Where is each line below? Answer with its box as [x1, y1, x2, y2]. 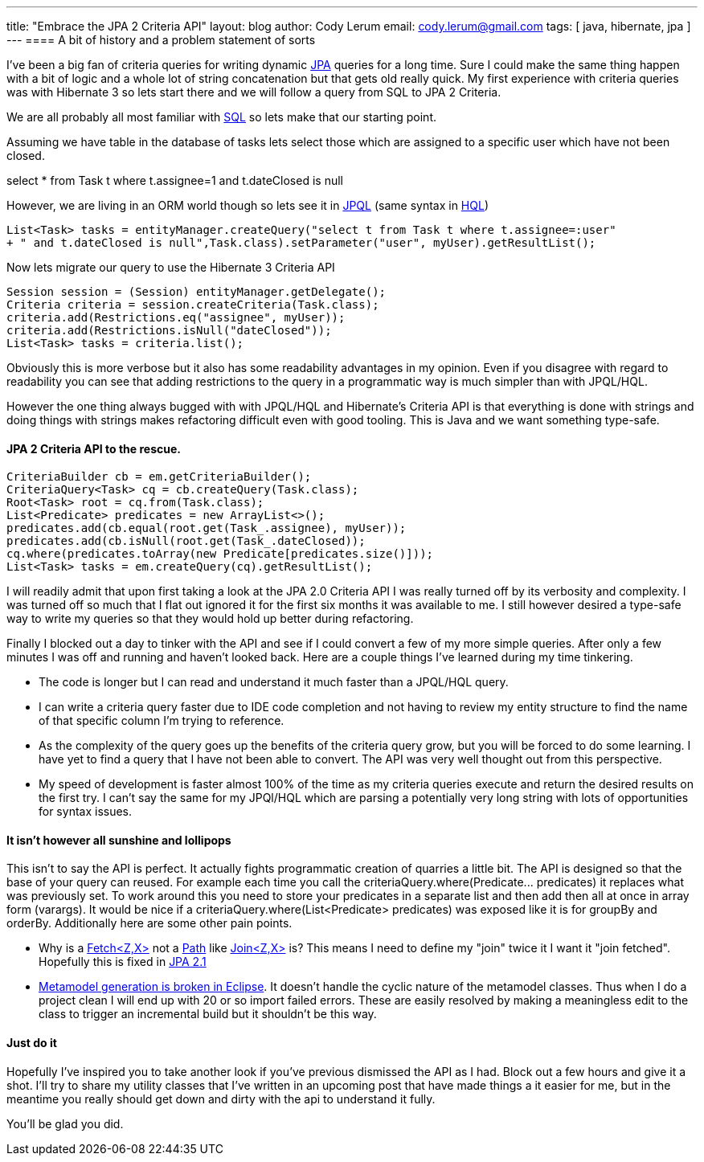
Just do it [6, 1036, 57, 1050]
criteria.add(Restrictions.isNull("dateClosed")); [6, 324, 332, 337]
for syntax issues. [39, 804, 133, 819]
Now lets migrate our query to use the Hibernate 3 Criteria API [6, 260, 335, 274]
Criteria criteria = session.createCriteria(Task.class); [6, 298, 379, 311]
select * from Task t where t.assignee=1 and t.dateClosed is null [6, 174, 343, 187]
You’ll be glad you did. [6, 1116, 124, 1131]
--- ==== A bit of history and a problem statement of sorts [6, 33, 316, 47]
